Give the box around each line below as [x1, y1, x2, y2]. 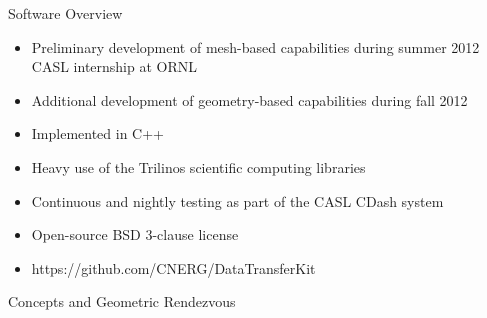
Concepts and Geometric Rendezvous [8, 291, 236, 312]
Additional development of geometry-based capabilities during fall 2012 [31, 89, 468, 110]
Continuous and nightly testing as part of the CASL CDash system [31, 190, 444, 211]
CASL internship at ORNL [31, 56, 198, 77]
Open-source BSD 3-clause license [31, 224, 239, 245]
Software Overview [8, 3, 123, 23]
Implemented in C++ [31, 123, 165, 144]
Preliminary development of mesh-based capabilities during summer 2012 [31, 36, 480, 57]
